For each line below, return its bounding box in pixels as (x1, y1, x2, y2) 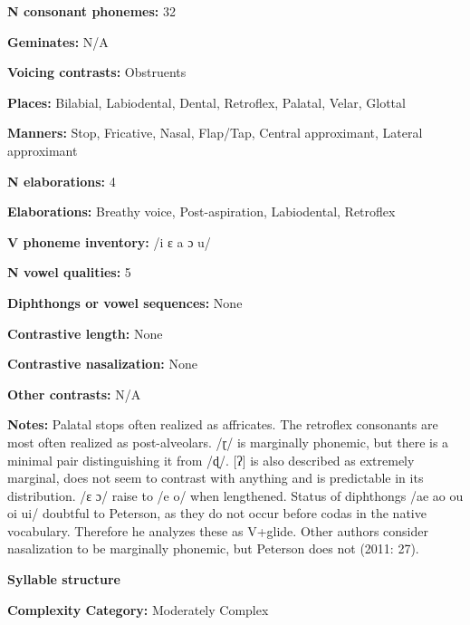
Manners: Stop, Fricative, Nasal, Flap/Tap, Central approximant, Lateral (7, 123, 423, 142)
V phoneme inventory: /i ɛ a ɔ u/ (7, 232, 211, 251)
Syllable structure (7, 570, 120, 589)
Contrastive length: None (7, 323, 163, 342)
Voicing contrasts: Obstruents (7, 62, 187, 82)
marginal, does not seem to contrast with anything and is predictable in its (7, 468, 424, 487)
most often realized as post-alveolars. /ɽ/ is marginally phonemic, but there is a (7, 432, 449, 451)
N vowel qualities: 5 (7, 263, 131, 282)
